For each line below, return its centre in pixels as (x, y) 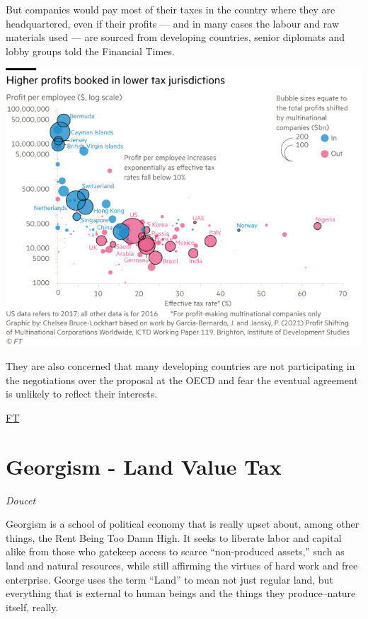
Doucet (21, 500)
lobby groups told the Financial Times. (90, 51)
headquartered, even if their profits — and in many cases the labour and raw (173, 23)
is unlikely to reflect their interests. (82, 394)
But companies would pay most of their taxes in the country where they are (171, 9)
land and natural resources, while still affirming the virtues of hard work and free (182, 565)
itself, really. (32, 607)
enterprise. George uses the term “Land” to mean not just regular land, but (169, 579)
